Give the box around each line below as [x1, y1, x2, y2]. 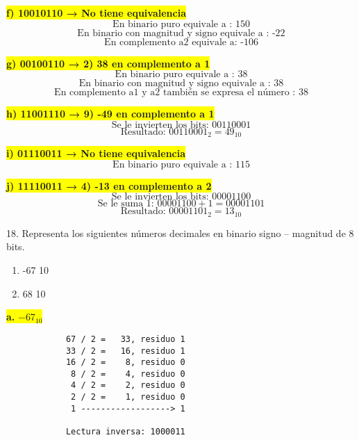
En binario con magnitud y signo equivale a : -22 [77, 28, 285, 38]
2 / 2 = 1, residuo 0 [71, 392, 185, 402]
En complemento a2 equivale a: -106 [104, 37, 258, 47]
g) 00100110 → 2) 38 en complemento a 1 [6, 56, 210, 70]
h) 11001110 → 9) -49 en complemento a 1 [6, 106, 215, 121]
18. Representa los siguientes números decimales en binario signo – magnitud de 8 [6, 225, 354, 240]
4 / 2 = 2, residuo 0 [71, 380, 185, 391]
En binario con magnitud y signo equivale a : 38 [78, 79, 284, 89]
